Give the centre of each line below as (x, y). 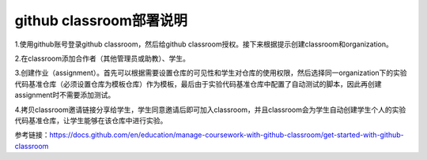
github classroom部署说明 (101, 20)
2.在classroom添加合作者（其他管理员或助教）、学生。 (102, 58)
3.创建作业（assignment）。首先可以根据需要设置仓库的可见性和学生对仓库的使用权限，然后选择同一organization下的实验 (211, 73)
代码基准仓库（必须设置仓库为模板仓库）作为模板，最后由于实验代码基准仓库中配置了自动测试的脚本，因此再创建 (198, 84)
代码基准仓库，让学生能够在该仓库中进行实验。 (91, 120)
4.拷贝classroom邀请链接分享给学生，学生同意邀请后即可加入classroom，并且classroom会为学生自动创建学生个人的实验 (210, 110)
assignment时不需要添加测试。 (65, 95)
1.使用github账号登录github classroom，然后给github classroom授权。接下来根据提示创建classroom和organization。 (204, 44)
